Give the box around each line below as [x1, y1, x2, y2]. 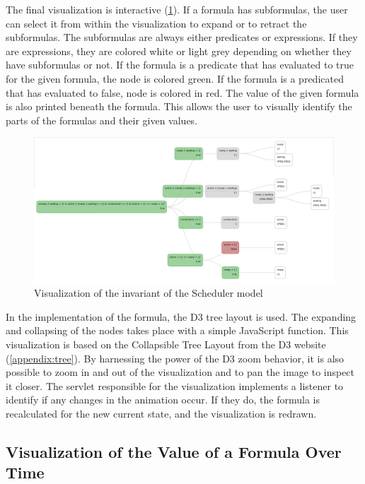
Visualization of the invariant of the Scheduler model [34, 285, 263, 300]
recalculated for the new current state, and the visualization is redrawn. [6, 406, 317, 420]
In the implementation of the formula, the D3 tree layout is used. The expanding [6, 309, 357, 324]
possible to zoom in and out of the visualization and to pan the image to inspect [6, 365, 355, 379]
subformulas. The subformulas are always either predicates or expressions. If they [6, 30, 358, 45]
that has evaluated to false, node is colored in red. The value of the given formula [6, 85, 359, 100]
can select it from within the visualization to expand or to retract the [6, 16, 307, 30]
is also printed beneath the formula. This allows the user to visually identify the [6, 99, 352, 114]
